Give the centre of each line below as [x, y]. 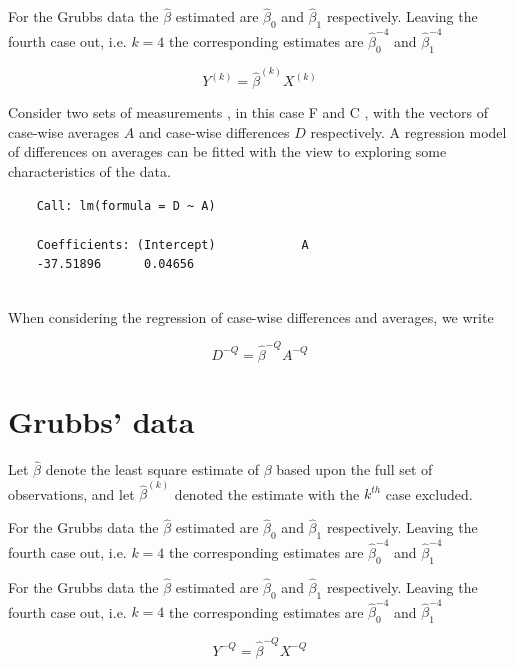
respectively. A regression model [408, 131]
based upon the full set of [354, 469]
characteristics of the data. [89, 170]
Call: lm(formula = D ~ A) [126, 205]
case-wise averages [64, 131]
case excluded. [429, 493]
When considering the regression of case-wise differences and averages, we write [251, 316]
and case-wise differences [214, 131]
